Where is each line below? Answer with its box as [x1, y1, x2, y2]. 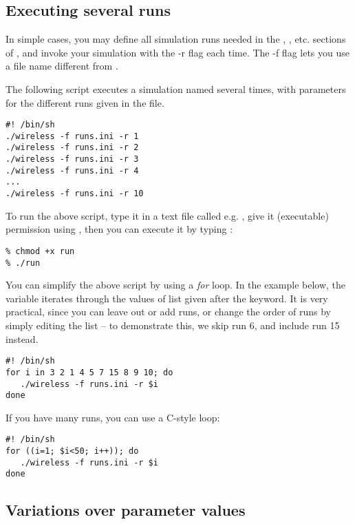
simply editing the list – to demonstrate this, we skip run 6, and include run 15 [6, 318, 340, 333]
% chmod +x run [6, 246, 75, 256]
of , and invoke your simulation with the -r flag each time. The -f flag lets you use [6, 45, 349, 59]
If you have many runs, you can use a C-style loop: [6, 410, 220, 424]
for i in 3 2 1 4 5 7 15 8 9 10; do [6, 367, 173, 377]
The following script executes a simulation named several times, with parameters [6, 81, 346, 96]
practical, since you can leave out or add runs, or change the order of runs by [6, 304, 332, 319]
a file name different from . [6, 59, 118, 73]
